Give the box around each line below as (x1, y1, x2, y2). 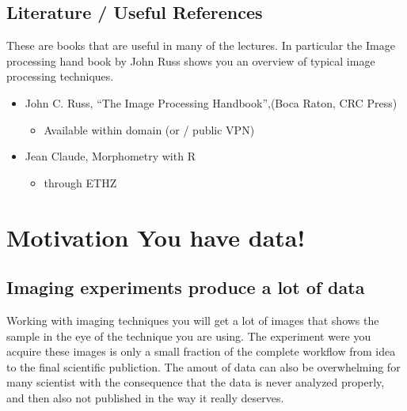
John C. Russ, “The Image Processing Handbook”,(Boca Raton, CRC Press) (25, 94, 397, 111)
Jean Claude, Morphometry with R (25, 148, 196, 164)
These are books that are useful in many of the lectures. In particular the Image (6, 37, 395, 54)
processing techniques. (6, 68, 114, 85)
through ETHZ (44, 174, 117, 190)
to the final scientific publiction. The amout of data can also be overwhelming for (6, 358, 401, 375)
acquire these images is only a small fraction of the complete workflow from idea (6, 343, 396, 360)
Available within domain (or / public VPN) (44, 121, 255, 138)
